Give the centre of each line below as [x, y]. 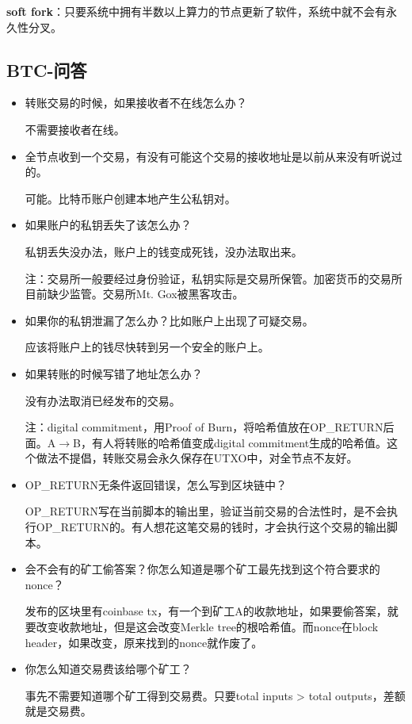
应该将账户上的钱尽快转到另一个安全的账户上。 [147, 347]
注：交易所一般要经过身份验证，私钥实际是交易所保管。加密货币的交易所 [214, 278]
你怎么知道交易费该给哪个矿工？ [108, 669]
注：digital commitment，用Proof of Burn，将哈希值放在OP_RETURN [204, 427]
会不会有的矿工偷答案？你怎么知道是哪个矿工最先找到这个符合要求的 [202, 569]
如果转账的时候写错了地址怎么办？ [114, 373]
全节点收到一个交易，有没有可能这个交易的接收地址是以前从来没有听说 [208, 156]
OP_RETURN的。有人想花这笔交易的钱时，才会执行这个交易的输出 [211, 527]
